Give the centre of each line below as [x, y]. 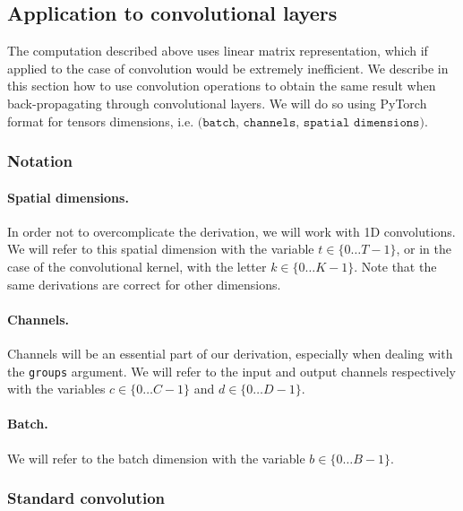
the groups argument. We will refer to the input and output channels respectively [232, 371]
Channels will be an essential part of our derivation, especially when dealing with [230, 353]
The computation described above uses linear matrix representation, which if [218, 51]
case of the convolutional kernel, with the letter [137, 266]
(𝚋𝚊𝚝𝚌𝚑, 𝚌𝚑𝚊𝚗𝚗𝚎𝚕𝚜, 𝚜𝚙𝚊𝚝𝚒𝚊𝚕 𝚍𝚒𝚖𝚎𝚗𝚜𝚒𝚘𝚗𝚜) [311, 122]
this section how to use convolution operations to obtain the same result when [222, 86]
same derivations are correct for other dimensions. [144, 284]
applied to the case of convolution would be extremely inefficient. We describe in [228, 68]
